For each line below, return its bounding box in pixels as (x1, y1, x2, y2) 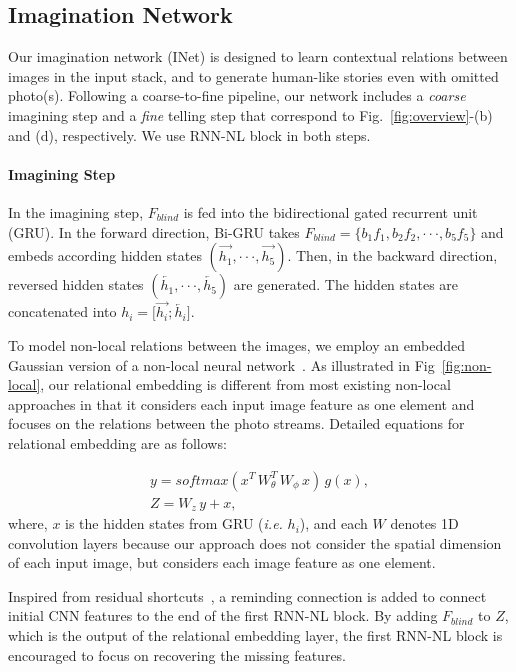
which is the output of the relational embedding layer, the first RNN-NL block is (8, 625, 503, 646)
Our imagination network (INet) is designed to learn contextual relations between (8, 46, 508, 67)
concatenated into (8, 301, 117, 322)
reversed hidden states (8, 274, 144, 295)
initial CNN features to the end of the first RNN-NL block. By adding (8, 605, 438, 626)
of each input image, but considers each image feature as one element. (8, 552, 436, 573)
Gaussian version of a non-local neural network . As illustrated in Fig (8, 354, 435, 375)
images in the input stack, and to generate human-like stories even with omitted (8, 65, 499, 86)
